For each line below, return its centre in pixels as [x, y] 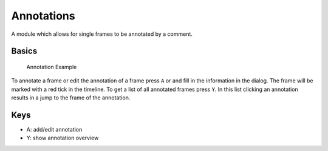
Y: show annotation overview [63, 138]
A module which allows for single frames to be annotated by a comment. [102, 34]
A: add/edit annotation [54, 130]
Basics [24, 51]
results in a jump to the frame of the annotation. [71, 98]
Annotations [43, 16]
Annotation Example [52, 67]
